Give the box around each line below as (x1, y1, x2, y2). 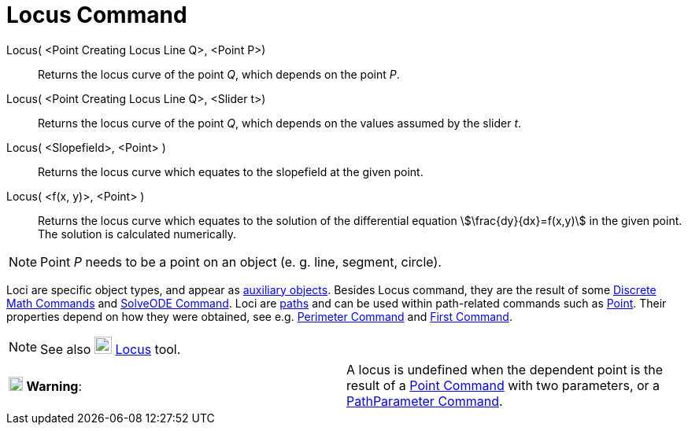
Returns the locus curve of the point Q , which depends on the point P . (38, 67, 400, 81)
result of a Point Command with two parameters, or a (346, 377, 660, 393)
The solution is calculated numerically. (38, 227, 237, 241)
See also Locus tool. (40, 341, 181, 357)
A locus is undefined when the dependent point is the (346, 361, 663, 378)
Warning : (26, 378, 83, 394)
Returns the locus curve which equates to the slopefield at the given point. (38, 164, 424, 179)
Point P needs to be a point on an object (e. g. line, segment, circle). (40, 253, 442, 270)
